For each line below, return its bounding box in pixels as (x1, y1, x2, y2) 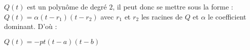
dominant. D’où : (4, 21, 57, 31)
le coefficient (208, 11, 246, 21)
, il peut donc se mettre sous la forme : (113, 1, 233, 11)
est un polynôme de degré (27, 1, 107, 11)
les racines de (141, 11, 183, 21)
